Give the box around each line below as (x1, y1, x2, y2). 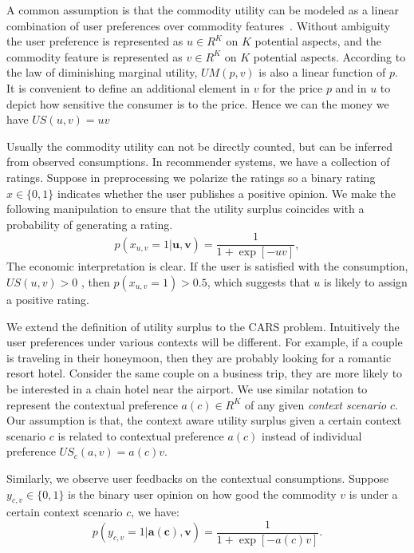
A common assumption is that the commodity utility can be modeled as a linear (6, 2, 399, 18)
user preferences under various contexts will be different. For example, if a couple (6, 334, 403, 350)
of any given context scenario (245, 396, 387, 413)
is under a (349, 485, 398, 502)
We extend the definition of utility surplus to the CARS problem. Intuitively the (6, 318, 400, 334)
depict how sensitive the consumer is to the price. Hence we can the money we (6, 95, 389, 112)
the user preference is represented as (6, 33, 183, 49)
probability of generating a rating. (6, 215, 173, 232)
